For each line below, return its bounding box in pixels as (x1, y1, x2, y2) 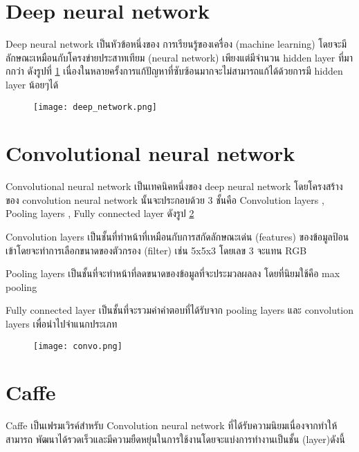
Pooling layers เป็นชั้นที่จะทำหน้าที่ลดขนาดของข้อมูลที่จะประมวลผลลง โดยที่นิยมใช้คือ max (6, 266, 340, 281)
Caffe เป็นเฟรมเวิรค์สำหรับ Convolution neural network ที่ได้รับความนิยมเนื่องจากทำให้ (6, 418, 338, 433)
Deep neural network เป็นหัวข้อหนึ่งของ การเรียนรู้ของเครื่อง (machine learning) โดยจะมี (6, 37, 347, 51)
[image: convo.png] (33, 341, 122, 351)
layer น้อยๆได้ (6, 77, 59, 91)
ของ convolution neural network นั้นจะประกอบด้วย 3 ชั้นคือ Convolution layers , (6, 192, 324, 207)
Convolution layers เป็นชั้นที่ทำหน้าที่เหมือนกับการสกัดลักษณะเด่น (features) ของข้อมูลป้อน (6, 229, 349, 244)
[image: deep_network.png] (33, 102, 157, 112)
